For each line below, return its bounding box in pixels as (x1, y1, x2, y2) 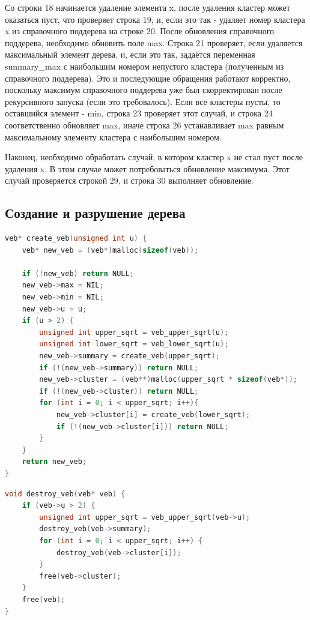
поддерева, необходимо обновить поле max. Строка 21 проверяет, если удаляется (5, 36, 303, 49)
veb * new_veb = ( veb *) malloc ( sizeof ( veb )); (22, 245, 199, 254)
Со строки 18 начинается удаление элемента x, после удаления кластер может (5, 1, 290, 13)
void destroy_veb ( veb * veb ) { (5, 489, 126, 498)
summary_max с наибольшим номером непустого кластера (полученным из (5, 59, 284, 72)
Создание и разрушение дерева (5, 203, 186, 222)
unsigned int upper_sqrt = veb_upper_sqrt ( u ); (39, 328, 229, 337)
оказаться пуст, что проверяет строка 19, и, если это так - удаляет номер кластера (5, 13, 305, 25)
